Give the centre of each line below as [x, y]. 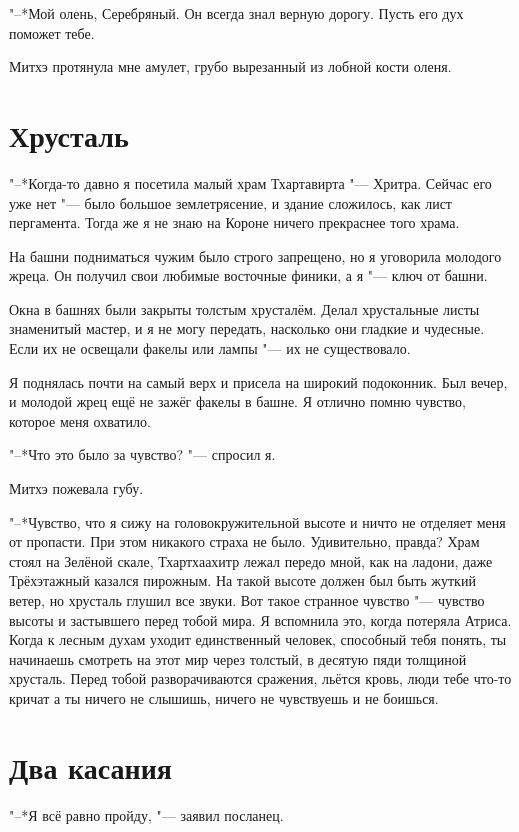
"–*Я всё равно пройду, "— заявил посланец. [146, 814]
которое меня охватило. [80, 420]
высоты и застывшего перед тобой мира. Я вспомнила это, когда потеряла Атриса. [260, 619]
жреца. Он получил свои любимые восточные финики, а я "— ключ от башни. [248, 275]
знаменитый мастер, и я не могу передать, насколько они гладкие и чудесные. [247, 328]
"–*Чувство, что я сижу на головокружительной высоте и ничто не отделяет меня [257, 521]
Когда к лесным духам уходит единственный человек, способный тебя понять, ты [258, 639]
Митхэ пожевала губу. [76, 488]
